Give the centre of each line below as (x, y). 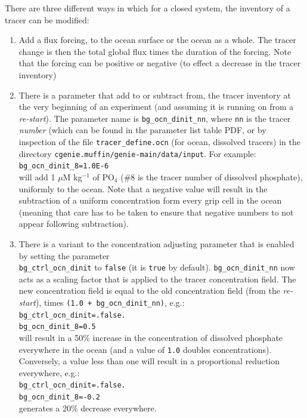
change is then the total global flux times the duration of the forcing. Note (155, 51)
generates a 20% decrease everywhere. (88, 408)
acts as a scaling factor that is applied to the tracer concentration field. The (157, 279)
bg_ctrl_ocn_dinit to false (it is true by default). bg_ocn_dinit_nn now (157, 267)
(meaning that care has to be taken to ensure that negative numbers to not (156, 212)
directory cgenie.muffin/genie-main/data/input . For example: (137, 153)
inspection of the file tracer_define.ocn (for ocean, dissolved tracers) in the (159, 142)
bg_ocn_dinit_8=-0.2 (59, 397)
